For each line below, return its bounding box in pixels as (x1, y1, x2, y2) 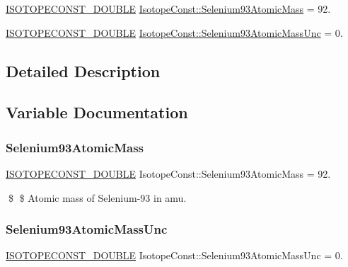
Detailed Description (6, 59, 161, 81)
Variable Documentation (6, 101, 188, 123)
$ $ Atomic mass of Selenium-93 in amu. (8, 190, 187, 205)
